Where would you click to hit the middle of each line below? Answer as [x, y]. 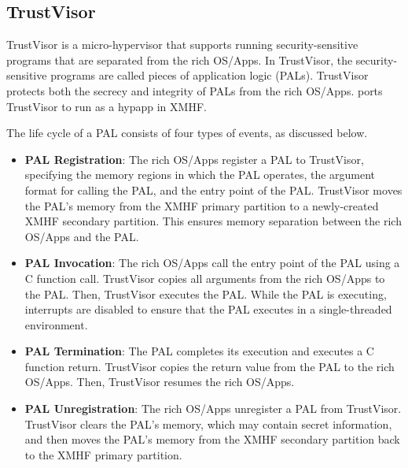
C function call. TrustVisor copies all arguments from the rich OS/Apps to [205, 278]
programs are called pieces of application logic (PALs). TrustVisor [210, 75]
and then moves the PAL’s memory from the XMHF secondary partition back [212, 439]
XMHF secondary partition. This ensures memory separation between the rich [213, 221]
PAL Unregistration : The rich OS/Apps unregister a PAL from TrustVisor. [213, 409]
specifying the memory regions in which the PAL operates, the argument [200, 175]
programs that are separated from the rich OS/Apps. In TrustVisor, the [180, 59]
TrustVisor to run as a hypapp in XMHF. [107, 106]
